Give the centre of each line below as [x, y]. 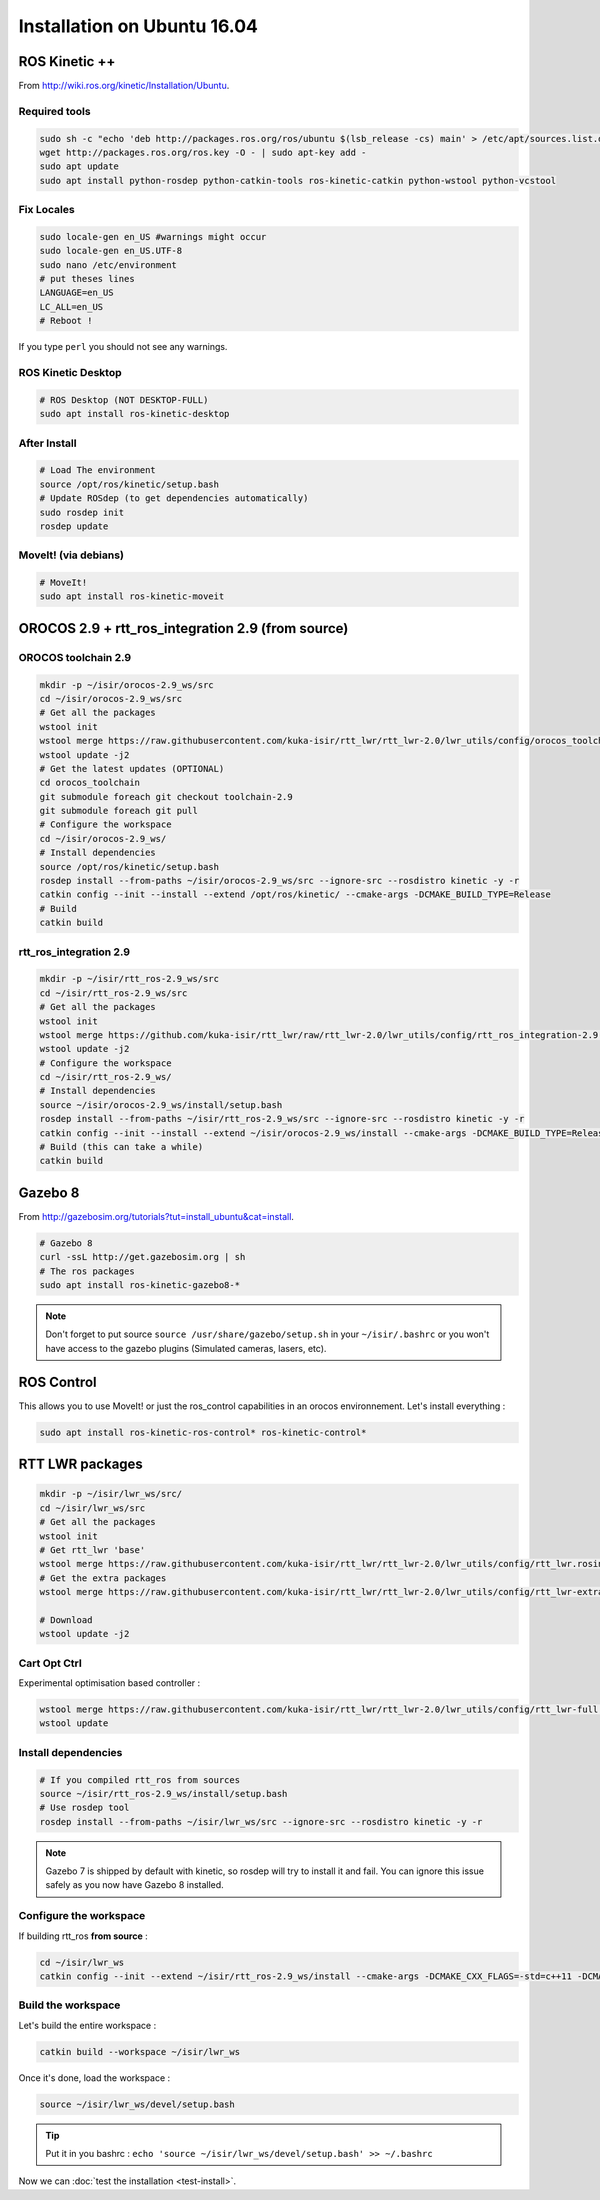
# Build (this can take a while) [121, 1147]
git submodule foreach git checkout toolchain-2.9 [166, 796]
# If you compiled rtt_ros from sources [139, 1779]
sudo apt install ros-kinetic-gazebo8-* [139, 1285]
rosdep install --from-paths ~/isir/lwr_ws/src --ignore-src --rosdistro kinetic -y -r [261, 1821]
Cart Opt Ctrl [50, 1663]
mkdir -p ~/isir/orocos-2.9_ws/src [126, 684]
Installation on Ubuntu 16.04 [138, 26]
